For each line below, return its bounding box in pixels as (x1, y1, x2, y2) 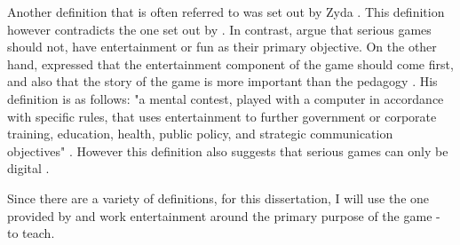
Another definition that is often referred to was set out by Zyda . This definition (7, 3, 445, 20)
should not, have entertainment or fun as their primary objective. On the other (7, 37, 437, 56)
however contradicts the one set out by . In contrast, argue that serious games (7, 20, 432, 38)
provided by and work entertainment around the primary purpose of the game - (7, 206, 440, 225)
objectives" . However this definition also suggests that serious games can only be (7, 141, 448, 160)
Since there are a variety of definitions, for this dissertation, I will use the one (7, 188, 430, 207)
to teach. (7, 224, 55, 242)
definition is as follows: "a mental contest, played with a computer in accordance (7, 89, 444, 107)
